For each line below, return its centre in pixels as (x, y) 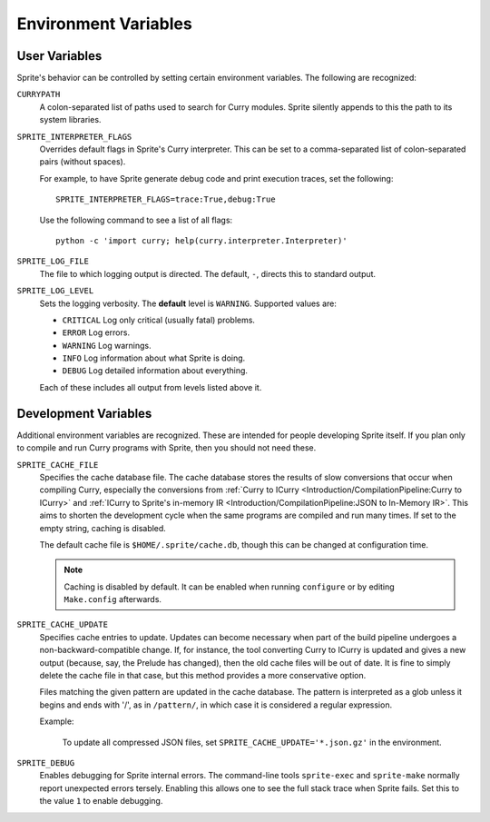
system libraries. (70, 120)
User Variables (59, 56)
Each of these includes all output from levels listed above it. (151, 387)
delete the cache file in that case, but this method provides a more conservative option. (203, 676)
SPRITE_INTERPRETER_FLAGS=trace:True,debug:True (166, 199)
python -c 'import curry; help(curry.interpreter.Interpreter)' (202, 240)
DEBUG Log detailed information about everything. (155, 371)
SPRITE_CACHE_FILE (58, 465)
